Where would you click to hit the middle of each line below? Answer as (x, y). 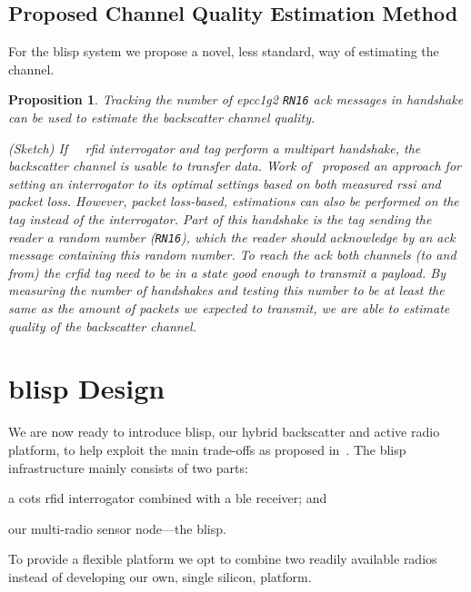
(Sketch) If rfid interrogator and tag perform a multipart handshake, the (215, 148)
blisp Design (87, 388)
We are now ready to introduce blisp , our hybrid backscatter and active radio (224, 432)
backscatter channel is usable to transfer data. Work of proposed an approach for (235, 166)
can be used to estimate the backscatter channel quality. (162, 118)
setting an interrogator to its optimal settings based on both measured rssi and (225, 183)
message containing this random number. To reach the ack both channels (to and (232, 255)
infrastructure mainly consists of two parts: (128, 467)
